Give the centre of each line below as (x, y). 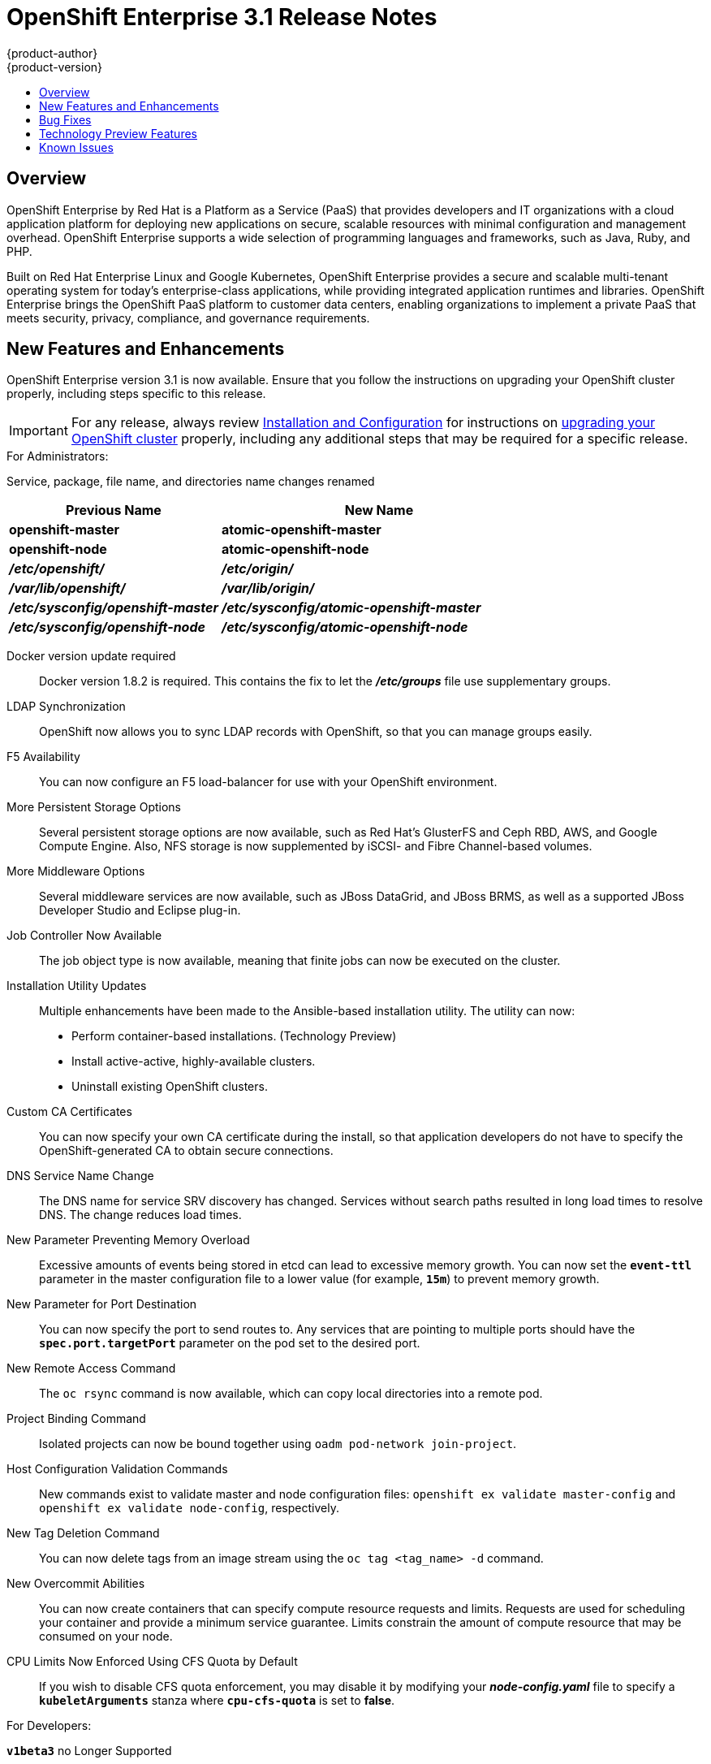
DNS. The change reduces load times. (140, 1215)
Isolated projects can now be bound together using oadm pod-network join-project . (278, 1444)
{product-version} (55, 67)
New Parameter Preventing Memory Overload (128, 1240)
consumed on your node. (106, 1636)
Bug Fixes (65, 119)
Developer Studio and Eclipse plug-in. (140, 910)
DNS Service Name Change (80, 1176)
